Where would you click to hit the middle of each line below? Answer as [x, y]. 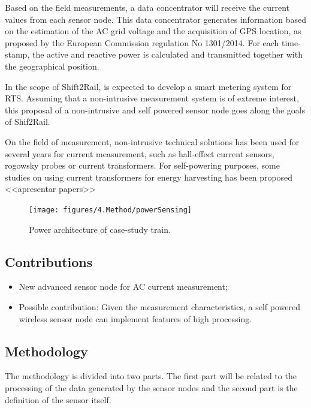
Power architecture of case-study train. [100, 229]
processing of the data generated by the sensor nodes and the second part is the [151, 387]
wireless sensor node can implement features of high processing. [135, 318]
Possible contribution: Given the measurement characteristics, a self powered [159, 306]
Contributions [49, 261]
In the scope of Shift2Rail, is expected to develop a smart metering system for [148, 86]
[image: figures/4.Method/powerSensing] [111, 210]
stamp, [17, 54]
